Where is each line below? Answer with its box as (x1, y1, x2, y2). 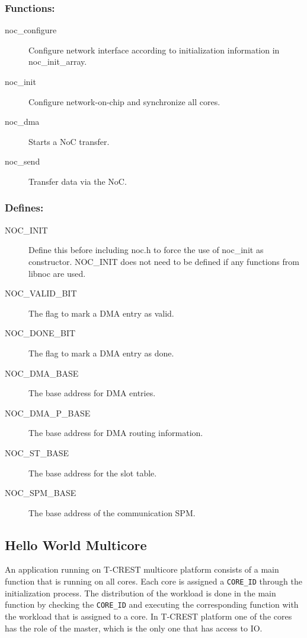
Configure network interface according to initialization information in (28, 43, 280, 56)
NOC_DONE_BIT (5, 327, 76, 339)
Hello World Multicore (5, 535, 147, 554)
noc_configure (5, 24, 57, 36)
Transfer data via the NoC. (28, 175, 127, 187)
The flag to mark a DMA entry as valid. (28, 307, 174, 319)
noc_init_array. (28, 55, 87, 68)
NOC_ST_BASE (5, 446, 69, 459)
